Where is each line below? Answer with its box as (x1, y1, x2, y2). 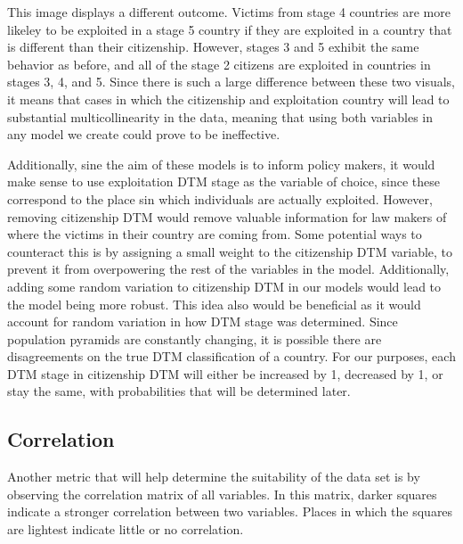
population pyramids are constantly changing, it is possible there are (7, 329, 382, 348)
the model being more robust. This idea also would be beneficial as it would (7, 294, 421, 313)
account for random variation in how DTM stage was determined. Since (7, 312, 398, 331)
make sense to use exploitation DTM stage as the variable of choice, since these (7, 172, 441, 191)
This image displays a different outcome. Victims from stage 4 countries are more (7, 3, 451, 21)
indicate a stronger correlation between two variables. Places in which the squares (7, 502, 453, 521)
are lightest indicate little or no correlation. (7, 520, 244, 539)
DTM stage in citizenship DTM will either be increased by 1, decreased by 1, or (7, 364, 443, 383)
